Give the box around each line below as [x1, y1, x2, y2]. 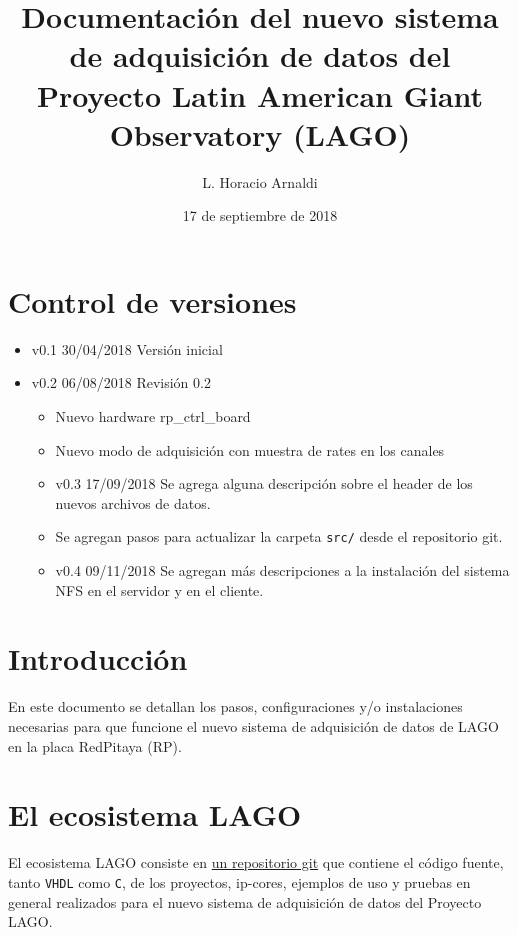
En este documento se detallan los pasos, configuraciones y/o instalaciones [8, 696, 463, 717]
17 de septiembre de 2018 [182, 205, 338, 226]
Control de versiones [8, 280, 297, 321]
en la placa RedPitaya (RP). [8, 735, 182, 756]
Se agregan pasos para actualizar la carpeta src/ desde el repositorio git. [55, 526, 503, 547]
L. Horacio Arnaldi [202, 171, 318, 192]
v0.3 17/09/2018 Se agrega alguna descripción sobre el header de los [55, 473, 473, 494]
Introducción [8, 638, 188, 679]
